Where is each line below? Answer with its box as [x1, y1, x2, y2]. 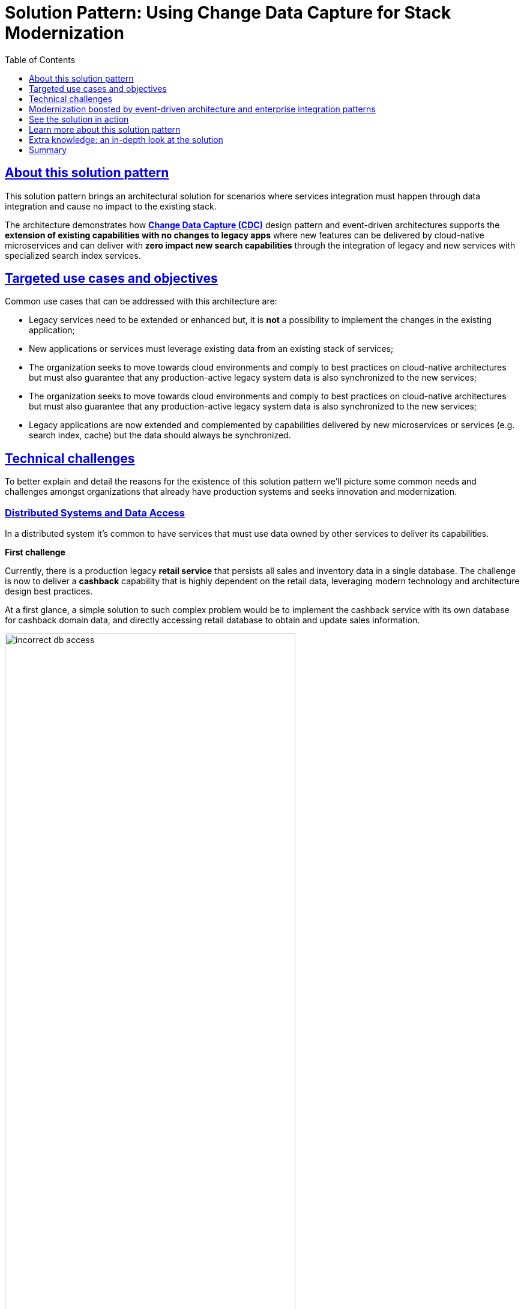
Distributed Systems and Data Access [5, 506, 185, 519]
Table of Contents [5, 54, 76, 65]
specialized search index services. [5, 250, 141, 261]
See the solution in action [29, 113, 129, 124]
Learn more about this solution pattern [29, 124, 181, 135]
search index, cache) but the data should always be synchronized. [29, 430, 291, 441]
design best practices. [5, 586, 93, 597]
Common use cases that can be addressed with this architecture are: [5, 296, 277, 307]
